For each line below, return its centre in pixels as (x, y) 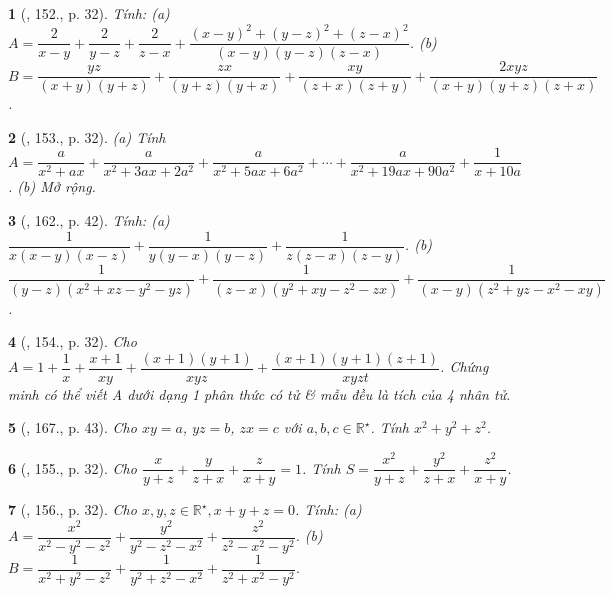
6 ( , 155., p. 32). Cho (72, 467)
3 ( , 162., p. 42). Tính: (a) (89, 220)
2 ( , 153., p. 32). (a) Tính (87, 136)
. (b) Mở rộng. (52, 186)
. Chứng (464, 366)
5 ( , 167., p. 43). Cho (72, 427)
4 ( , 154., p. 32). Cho (72, 341)
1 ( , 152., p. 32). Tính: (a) (89, 13)
